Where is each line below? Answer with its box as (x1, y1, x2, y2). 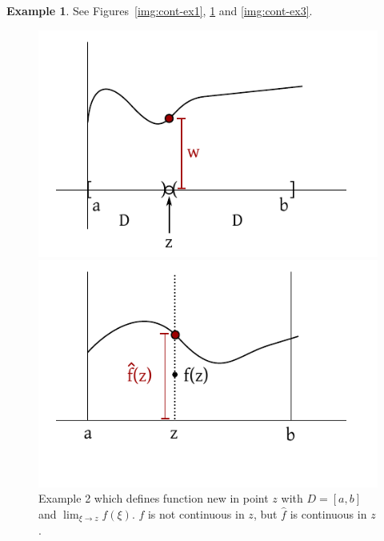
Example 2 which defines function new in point (38, 490, 269, 507)
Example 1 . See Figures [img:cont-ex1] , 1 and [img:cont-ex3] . (6, 2, 313, 18)
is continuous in (290, 505, 367, 522)
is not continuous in (147, 505, 245, 522)
